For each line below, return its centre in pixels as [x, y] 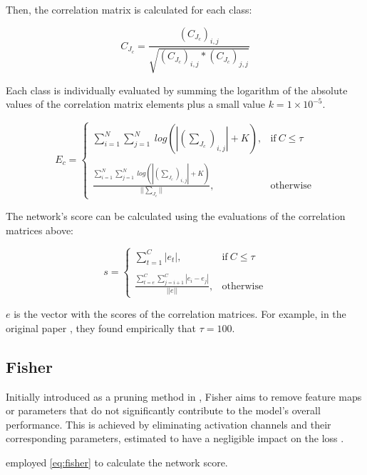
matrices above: [40, 230]
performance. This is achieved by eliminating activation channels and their [169, 424]
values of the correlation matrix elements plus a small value [135, 104]
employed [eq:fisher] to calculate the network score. [117, 462]
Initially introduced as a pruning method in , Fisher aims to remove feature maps [184, 396]
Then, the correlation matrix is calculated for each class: [129, 9]
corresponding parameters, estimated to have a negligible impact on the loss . [175, 438]
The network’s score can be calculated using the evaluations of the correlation [176, 215]
